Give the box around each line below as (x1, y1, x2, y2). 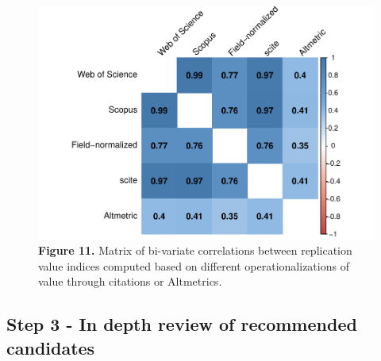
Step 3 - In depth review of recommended (6, 312, 357, 336)
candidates (6, 335, 95, 359)
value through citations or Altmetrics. (38, 273, 222, 290)
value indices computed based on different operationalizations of (38, 257, 349, 274)
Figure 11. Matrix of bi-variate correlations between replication (38, 242, 352, 259)
